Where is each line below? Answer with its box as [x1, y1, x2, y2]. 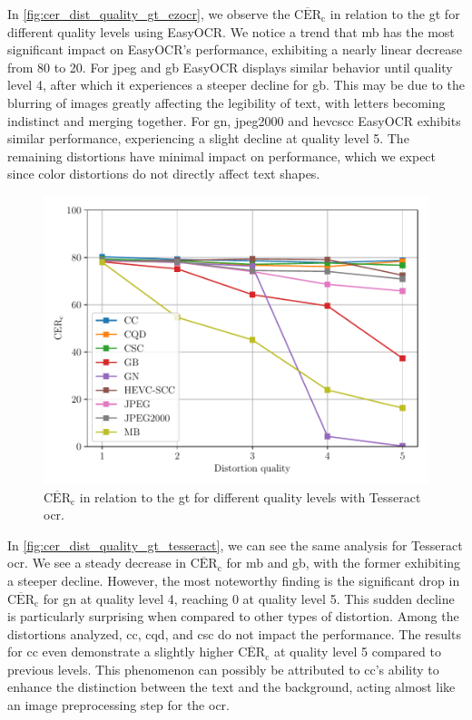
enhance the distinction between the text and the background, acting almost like [7, 677, 456, 696]
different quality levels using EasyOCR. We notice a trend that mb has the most [7, 22, 455, 41]
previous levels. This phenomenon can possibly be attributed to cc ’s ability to [7, 659, 439, 678]
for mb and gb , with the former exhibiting [226, 553, 461, 572]
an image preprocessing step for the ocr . [7, 696, 231, 715]
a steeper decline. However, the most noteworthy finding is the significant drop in [7, 570, 460, 589]
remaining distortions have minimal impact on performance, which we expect [7, 146, 437, 165]
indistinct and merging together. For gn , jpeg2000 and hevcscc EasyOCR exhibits [7, 111, 461, 130]
